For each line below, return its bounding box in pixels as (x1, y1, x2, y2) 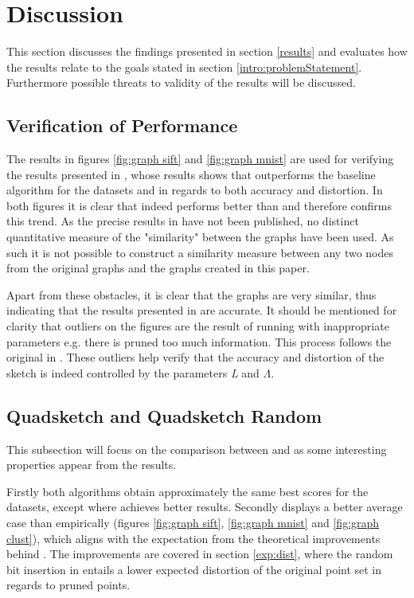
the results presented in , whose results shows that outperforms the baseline (6, 166, 376, 182)
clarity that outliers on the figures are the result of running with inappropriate (6, 318, 389, 334)
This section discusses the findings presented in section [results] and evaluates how (6, 43, 408, 60)
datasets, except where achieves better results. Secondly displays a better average (6, 498, 403, 515)
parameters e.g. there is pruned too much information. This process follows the (6, 333, 392, 350)
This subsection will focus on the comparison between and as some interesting (6, 440, 387, 457)
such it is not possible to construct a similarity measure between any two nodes (6, 244, 394, 260)
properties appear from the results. (6, 456, 177, 473)
